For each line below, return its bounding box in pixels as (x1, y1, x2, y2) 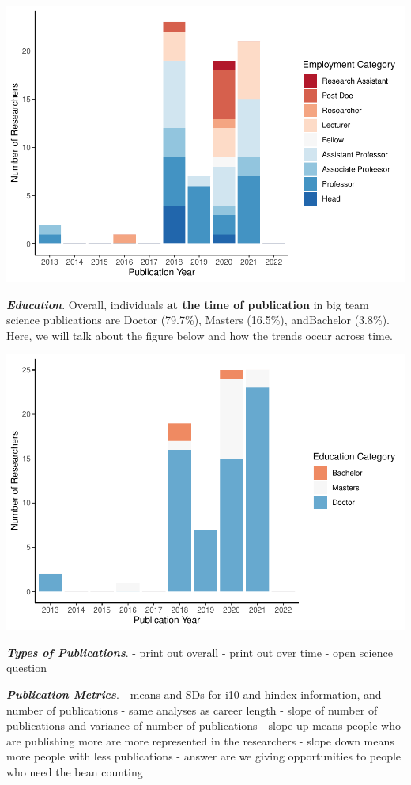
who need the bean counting (6, 763, 143, 779)
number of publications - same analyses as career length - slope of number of (6, 701, 378, 718)
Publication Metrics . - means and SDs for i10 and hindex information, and (6, 686, 382, 702)
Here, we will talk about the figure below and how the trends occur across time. (6, 326, 393, 343)
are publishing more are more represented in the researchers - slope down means (6, 732, 394, 749)
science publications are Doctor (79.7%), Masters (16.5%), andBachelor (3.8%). (6, 311, 390, 328)
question (6, 659, 47, 676)
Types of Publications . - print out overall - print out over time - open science (6, 643, 393, 660)
